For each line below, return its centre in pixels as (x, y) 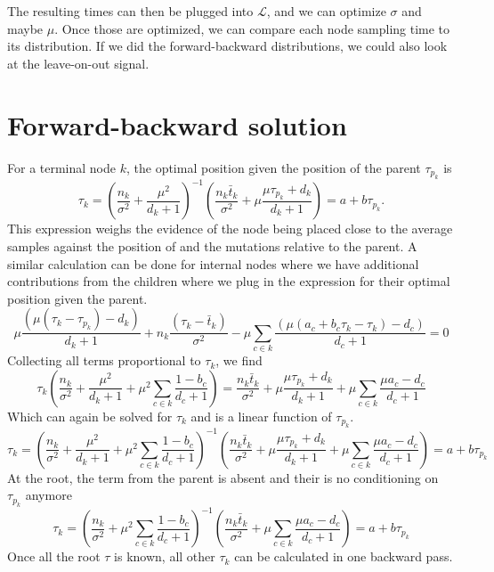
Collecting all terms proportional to (104, 360)
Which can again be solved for (90, 416)
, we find (239, 360)
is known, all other (165, 556)
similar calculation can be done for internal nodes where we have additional (213, 263)
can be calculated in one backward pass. (344, 556)
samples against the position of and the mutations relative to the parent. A (212, 246)
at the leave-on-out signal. (78, 63)
